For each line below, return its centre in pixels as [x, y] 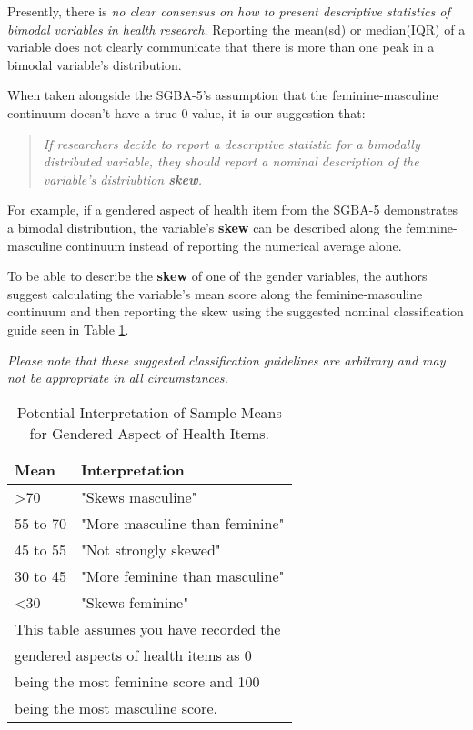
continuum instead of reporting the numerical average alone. [234, 245]
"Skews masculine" [139, 496]
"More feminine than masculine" [182, 575]
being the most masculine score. [116, 707]
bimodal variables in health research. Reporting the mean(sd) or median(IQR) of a [236, 29]
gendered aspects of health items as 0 [133, 655]
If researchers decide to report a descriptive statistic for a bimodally [231, 143]
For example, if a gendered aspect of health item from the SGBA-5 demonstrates [233, 210]
